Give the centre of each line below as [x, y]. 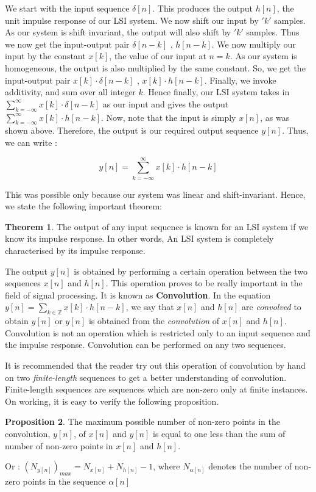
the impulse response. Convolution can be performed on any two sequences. [146, 345]
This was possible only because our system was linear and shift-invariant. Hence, [155, 194]
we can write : [31, 142]
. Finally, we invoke [240, 80]
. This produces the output [203, 8]
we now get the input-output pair [67, 44]
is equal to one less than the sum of [219, 433]
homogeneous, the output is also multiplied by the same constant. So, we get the [155, 67]
